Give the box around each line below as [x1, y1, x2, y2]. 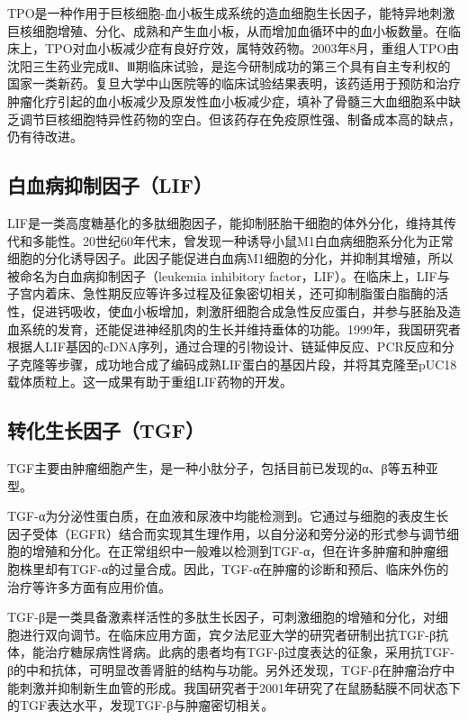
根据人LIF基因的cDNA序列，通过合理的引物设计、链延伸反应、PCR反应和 [7, 337, 442, 356]
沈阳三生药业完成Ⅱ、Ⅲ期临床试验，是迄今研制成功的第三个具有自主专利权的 [7, 56, 451, 75]
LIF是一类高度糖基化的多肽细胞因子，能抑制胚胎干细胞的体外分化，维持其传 [7, 213, 456, 232]
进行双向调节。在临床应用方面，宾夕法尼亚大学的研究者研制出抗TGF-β [19, 624, 436, 643]
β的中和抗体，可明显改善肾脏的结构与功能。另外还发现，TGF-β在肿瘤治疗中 [7, 661, 455, 679]
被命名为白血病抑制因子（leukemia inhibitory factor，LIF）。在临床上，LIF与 [7, 266, 450, 285]
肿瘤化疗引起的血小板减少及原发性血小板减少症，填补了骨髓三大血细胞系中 [7, 91, 448, 110]
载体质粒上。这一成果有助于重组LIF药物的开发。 [7, 372, 292, 391]
